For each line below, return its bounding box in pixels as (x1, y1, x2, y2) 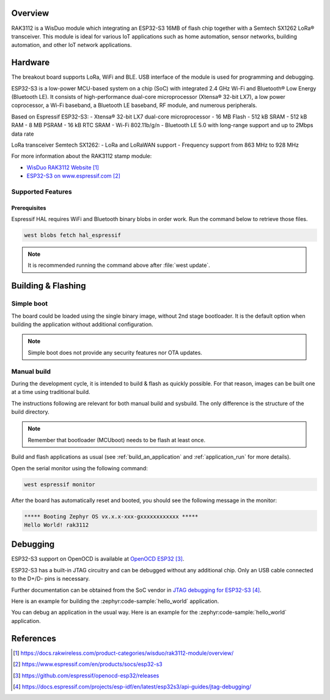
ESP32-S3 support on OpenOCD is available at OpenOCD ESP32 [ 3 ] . (11, 555, 185, 563)
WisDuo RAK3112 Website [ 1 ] (26, 164, 99, 171)
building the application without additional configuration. (11, 321, 153, 328)
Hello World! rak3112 (24, 521, 89, 528)
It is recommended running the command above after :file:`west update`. (28, 261, 210, 269)
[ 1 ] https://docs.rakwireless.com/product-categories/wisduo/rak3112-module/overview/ (13, 649, 234, 657)
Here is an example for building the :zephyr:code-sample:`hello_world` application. (11, 597, 219, 605)
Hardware (11, 57, 50, 68)
